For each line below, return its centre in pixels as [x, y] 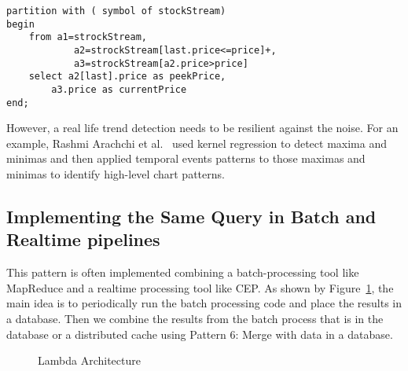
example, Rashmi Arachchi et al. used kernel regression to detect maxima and [197, 143]
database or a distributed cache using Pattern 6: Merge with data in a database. [200, 334]
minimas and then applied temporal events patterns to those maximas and [186, 158]
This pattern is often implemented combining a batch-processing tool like [183, 272]
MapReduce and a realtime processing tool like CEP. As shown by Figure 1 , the [200, 287]
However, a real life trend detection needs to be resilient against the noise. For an [202, 128]
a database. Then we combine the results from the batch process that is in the [195, 318]
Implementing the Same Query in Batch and [191, 217]
